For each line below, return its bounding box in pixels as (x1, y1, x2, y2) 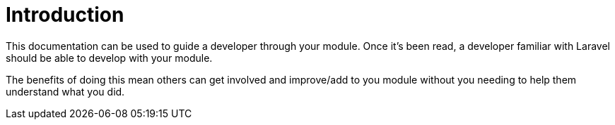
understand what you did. (6, 85, 125, 98)
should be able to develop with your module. (6, 51, 213, 64)
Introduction (6, 3, 124, 27)
